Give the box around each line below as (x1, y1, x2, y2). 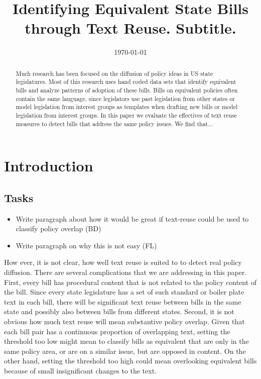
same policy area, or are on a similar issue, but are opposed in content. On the (4, 345, 246, 356)
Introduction (4, 155, 93, 176)
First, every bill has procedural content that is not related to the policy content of (4, 276, 257, 287)
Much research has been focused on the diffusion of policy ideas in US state (16, 69, 213, 77)
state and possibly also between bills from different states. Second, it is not (4, 306, 234, 317)
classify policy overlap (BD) (16, 223, 101, 234)
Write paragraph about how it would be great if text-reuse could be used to (16, 213, 249, 224)
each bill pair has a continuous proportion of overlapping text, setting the (4, 326, 230, 336)
